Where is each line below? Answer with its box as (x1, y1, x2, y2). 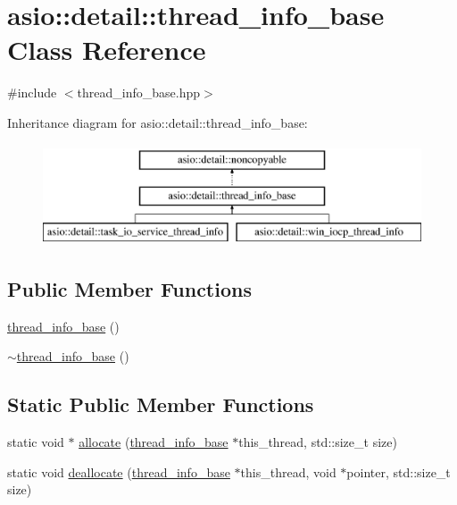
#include (7, 83, 57, 102)
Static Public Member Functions (7, 391, 314, 418)
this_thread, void (240, 462, 337, 481)
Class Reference (7, 31, 206, 68)
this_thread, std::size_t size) (238, 433, 397, 451)
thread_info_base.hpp (77, 83, 200, 102)
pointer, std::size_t (346, 462, 451, 481)
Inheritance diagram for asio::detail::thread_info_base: (7, 113, 308, 131)
